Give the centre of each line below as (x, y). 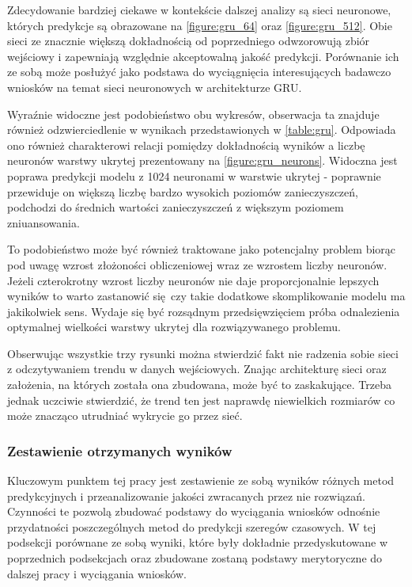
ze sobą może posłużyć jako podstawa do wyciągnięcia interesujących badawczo (199, 72)
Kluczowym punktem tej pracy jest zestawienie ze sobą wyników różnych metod (201, 480)
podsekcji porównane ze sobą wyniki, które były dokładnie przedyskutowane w (198, 542)
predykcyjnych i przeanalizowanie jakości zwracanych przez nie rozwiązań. (186, 496)
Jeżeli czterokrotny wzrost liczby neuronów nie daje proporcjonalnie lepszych (193, 280)
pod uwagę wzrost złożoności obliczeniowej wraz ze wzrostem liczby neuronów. (197, 264)
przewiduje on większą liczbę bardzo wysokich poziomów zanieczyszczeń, (183, 191)
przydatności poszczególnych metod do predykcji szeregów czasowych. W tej (192, 526)
